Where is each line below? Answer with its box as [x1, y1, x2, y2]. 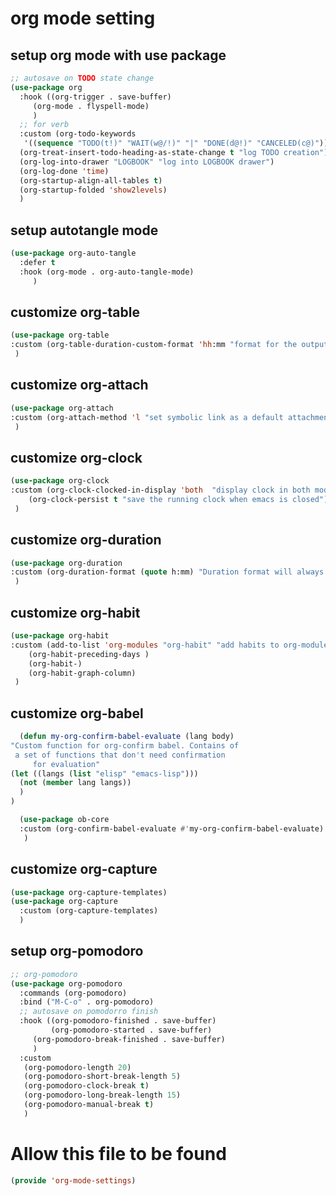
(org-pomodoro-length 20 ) [23, 1062, 132, 1072]
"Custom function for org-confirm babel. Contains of [10, 740, 240, 751]
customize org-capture [10, 861, 158, 878]
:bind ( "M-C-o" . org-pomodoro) [19, 997, 155, 1007]
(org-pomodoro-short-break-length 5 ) [23, 1072, 182, 1082]
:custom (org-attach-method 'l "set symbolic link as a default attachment [10, 412, 333, 422]
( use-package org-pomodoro [10, 978, 123, 989]
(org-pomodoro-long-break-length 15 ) [23, 1090, 182, 1101]
